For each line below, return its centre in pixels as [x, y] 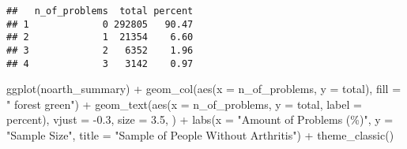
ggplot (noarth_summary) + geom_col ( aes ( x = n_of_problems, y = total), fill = [204, 89]
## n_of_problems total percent [100, 11]
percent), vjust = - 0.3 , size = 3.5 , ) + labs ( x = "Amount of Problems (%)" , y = [200, 119]
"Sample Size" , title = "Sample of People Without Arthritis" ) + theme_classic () [200, 135]
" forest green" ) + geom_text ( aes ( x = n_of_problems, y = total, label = [184, 104]
